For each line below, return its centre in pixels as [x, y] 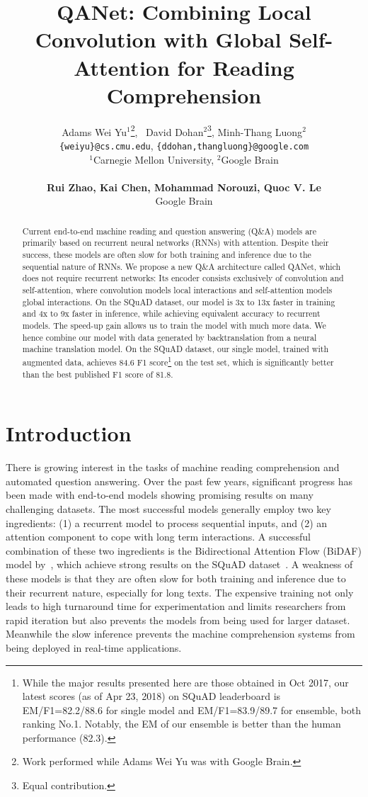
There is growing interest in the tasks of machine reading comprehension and [173, 467]
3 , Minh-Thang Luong [255, 130]
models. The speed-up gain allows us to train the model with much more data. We [174, 326]
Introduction [69, 433]
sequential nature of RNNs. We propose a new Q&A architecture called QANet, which [182, 266]
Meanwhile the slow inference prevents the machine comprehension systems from [180, 634]
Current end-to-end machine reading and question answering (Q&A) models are [169, 231]
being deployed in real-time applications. [94, 647]
